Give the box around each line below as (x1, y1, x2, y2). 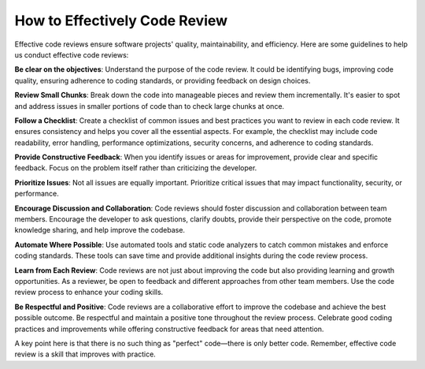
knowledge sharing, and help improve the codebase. (14, 225, 185, 235)
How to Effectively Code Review (14, 12, 228, 29)
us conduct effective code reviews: (14, 50, 129, 59)
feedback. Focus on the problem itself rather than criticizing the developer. (14, 163, 257, 173)
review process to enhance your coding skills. (14, 288, 164, 297)
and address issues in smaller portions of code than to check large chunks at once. (14, 101, 285, 110)
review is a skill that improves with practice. (14, 349, 157, 359)
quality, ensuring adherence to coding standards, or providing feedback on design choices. (14, 76, 311, 85)
